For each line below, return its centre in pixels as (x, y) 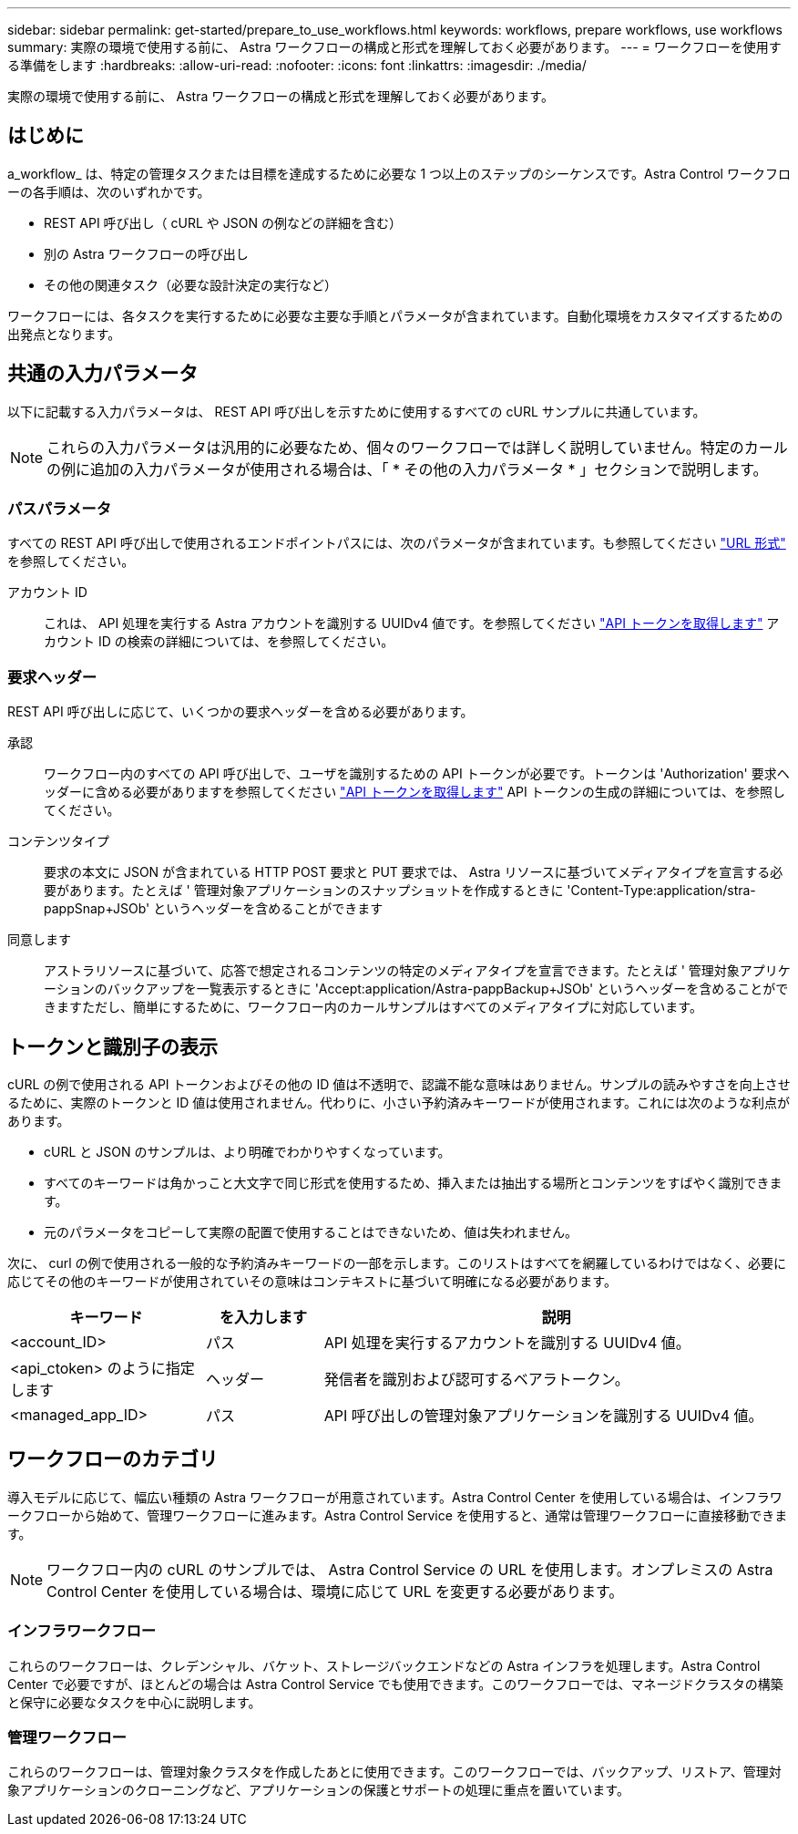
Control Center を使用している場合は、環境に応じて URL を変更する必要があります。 (335, 1591)
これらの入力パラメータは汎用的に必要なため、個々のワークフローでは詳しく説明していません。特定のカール (417, 447)
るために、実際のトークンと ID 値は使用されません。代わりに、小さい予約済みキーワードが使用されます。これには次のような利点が (399, 1103)
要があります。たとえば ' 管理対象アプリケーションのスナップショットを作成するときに (304, 891)
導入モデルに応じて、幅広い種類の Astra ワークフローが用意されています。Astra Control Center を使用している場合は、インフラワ (395, 1497)
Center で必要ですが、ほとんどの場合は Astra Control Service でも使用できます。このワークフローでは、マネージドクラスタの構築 (395, 1684)
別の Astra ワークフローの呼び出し (146, 253)
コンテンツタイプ (58, 841)
